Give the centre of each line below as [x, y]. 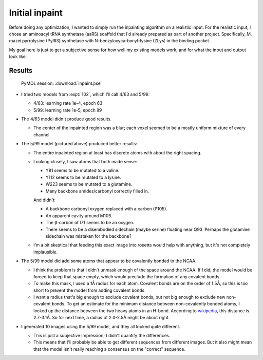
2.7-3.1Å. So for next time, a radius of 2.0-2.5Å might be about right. [102, 318]
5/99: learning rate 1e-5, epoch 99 [68, 110]
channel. [42, 134]
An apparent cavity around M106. [79, 216]
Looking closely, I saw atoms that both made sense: [85, 162]
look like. [18, 57]
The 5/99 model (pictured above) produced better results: [79, 144]
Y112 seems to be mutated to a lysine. [83, 177]
